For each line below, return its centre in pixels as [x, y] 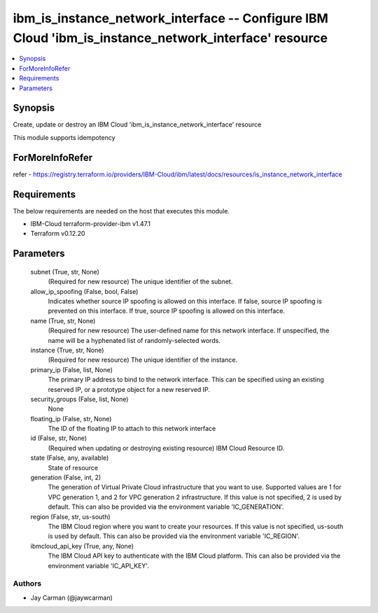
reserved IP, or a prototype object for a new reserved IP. [129, 389]
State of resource [73, 467]
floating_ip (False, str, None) [71, 418]
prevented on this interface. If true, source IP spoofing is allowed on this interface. [166, 311]
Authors [27, 584]
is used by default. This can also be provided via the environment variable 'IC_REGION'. [174, 536]
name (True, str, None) [63, 320]
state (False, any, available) [70, 458]
